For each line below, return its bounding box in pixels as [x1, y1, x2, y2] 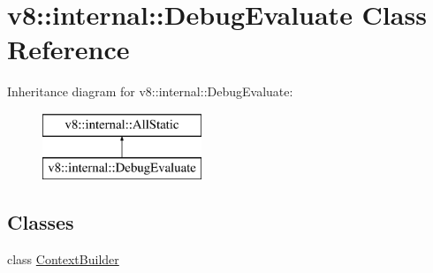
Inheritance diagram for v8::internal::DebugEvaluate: [7, 82, 293, 101]
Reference [7, 31, 130, 67]
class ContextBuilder [7, 250, 119, 269]
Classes [7, 209, 74, 236]
